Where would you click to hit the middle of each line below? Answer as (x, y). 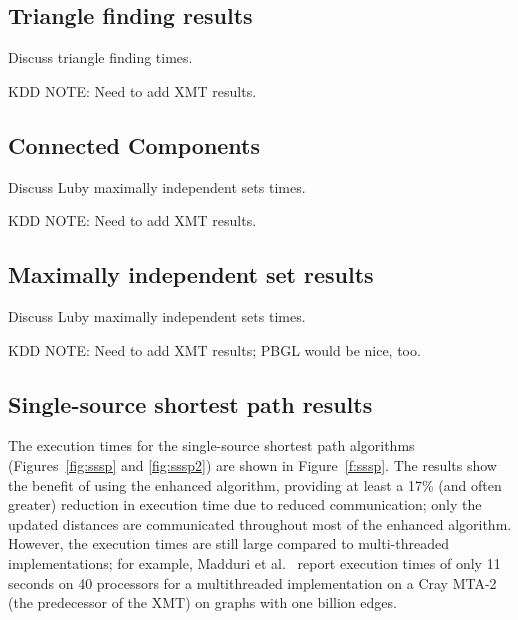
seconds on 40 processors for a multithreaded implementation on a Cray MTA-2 (252, 582)
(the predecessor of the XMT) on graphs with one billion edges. (202, 602)
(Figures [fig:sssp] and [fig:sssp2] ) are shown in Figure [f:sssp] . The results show (252, 464)
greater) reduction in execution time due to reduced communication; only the (245, 504)
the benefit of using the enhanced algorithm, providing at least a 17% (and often (255, 484)
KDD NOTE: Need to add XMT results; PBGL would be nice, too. (214, 349)
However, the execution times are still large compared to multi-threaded (228, 543)
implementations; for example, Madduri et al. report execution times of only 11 (254, 562)
